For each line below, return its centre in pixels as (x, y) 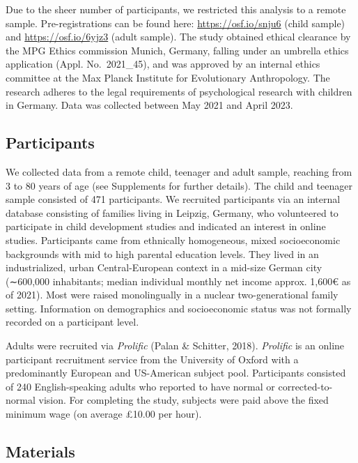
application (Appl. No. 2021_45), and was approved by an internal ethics (163, 64)
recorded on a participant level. (72, 322)
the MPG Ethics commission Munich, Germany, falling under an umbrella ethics (177, 50)
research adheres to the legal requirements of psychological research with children (179, 91)
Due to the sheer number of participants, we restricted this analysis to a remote (176, 9)
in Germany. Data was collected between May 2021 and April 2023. (149, 105)
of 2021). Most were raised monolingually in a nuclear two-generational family (172, 295)
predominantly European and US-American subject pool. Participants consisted (176, 373)
